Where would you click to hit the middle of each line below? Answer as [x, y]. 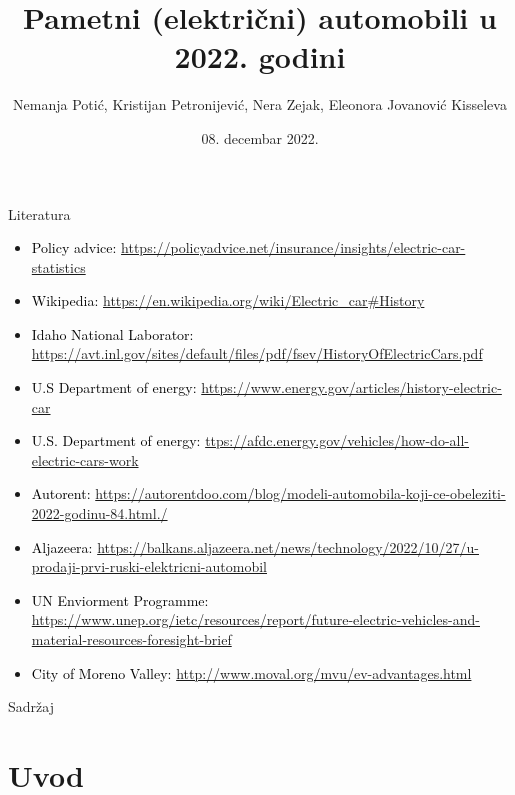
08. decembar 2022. [260, 137]
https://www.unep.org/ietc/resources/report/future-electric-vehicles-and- [255, 619]
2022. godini [260, 56]
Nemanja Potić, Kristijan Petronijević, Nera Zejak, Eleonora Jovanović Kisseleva [260, 104]
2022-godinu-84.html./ [99, 513]
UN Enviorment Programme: [120, 599]
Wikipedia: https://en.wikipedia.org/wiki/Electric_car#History [228, 300]
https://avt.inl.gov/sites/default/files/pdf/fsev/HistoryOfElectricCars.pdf [257, 353]
